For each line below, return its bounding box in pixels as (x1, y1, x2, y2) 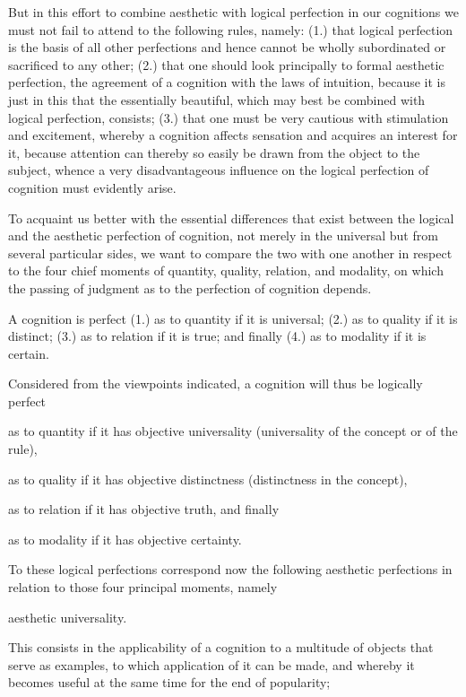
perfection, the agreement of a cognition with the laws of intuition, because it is (8, 73, 445, 91)
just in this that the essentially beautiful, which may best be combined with (8, 90, 426, 109)
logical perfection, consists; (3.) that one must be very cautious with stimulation (8, 108, 449, 126)
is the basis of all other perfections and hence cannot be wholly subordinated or (8, 38, 446, 57)
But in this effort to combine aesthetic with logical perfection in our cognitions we (8, 3, 459, 21)
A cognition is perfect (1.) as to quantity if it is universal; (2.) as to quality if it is (8, 309, 458, 327)
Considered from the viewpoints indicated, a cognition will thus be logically (8, 374, 423, 393)
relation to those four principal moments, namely (8, 578, 278, 597)
